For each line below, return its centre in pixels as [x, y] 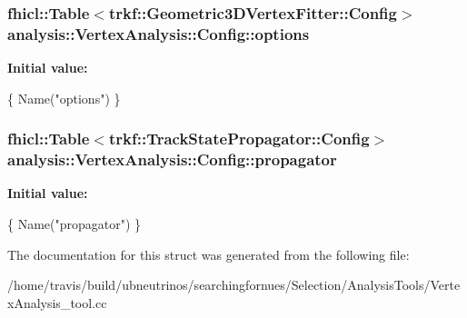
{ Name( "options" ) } [64, 98]
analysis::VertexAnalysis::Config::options [159, 33]
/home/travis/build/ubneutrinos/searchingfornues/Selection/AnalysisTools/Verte [234, 285]
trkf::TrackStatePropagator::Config [239, 139]
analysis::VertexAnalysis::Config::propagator [172, 159]
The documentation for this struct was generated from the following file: [209, 254]
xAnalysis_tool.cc [57, 302]
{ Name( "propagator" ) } [75, 224]
